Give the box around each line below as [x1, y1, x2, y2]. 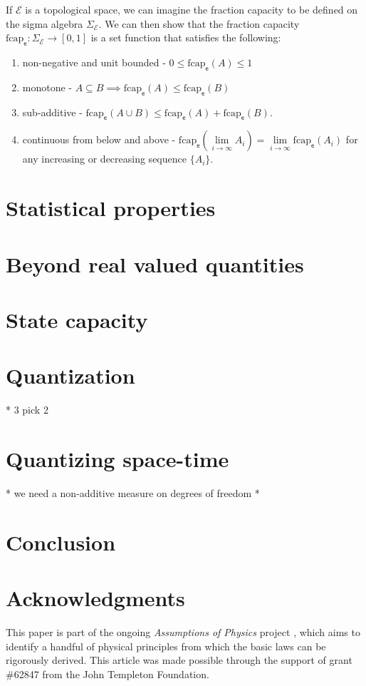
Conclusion [6, 527, 116, 556]
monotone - [22, 79, 73, 94]
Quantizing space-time [6, 444, 229, 473]
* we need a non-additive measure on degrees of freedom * [6, 485, 260, 500]
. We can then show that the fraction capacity [98, 16, 300, 31]
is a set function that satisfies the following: [90, 30, 281, 45]
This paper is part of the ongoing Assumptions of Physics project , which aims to [6, 625, 360, 640]
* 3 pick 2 [6, 402, 48, 417]
